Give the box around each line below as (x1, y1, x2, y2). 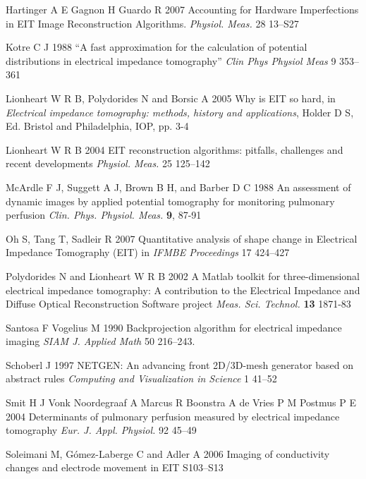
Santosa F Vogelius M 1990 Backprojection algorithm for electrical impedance (6, 320, 342, 334)
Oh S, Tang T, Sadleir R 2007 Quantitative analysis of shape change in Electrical (6, 231, 358, 245)
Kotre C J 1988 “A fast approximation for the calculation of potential (6, 40, 307, 54)
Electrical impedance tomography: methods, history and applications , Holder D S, (6, 104, 354, 119)
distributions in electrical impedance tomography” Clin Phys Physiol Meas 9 (6, 53, 336, 68)
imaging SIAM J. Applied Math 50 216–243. (6, 334, 195, 348)
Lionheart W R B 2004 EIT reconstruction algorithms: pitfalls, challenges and (6, 142, 343, 157)
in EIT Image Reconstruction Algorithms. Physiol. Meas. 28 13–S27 (6, 16, 299, 30)
